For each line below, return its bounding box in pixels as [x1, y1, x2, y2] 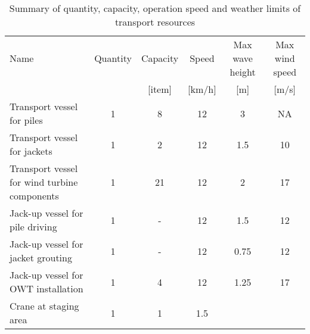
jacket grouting [10, 251, 72, 264]
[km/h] [188, 82, 216, 96]
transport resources [114, 15, 196, 29]
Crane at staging [10, 299, 79, 313]
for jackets [10, 144, 52, 158]
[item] [147, 82, 172, 96]
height [230, 65, 256, 79]
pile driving [10, 220, 57, 233]
